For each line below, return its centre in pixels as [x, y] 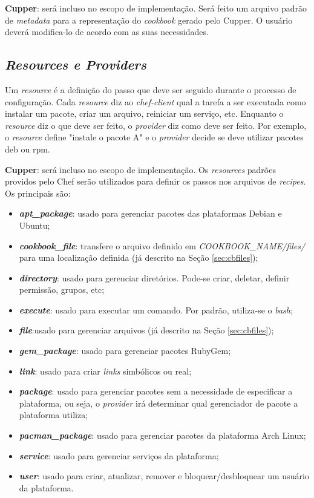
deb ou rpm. [28, 149]
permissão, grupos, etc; [62, 290]
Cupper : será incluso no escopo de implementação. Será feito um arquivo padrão [156, 8]
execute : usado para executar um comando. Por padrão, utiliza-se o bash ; [156, 310]
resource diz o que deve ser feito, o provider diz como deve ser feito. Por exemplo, [156, 125]
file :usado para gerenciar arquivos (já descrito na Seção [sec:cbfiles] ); [146, 330]
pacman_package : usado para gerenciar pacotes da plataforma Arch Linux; [162, 435]
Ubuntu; [34, 225]
